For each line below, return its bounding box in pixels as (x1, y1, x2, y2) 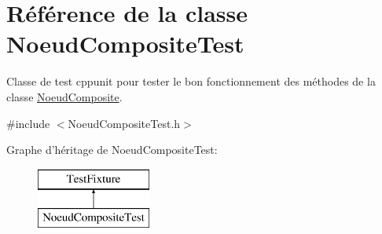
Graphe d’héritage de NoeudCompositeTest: (6, 141, 218, 158)
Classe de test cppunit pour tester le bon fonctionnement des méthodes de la (6, 73, 376, 90)
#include (6, 115, 50, 131)
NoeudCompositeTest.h (68, 115, 181, 131)
